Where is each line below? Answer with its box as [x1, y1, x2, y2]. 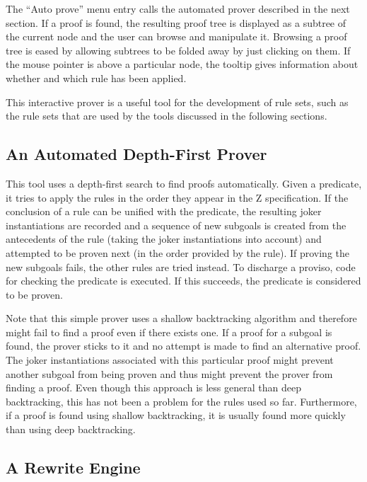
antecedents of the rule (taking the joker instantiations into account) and [6, 231, 322, 246]
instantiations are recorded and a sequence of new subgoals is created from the [6, 217, 346, 232]
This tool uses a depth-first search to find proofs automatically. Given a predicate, [6, 176, 362, 190]
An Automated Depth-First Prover [6, 143, 267, 165]
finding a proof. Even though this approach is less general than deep [6, 380, 301, 395]
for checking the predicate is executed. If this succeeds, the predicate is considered [6, 273, 361, 288]
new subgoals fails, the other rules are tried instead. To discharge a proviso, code [6, 259, 356, 274]
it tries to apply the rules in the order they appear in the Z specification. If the [6, 190, 349, 205]
